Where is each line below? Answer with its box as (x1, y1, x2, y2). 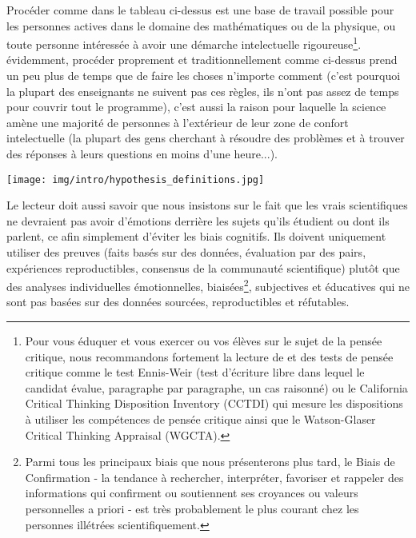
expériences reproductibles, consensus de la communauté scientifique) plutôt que (6, 259, 400, 276)
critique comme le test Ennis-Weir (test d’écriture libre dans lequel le (25, 364, 365, 381)
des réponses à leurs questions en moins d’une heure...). (6, 145, 278, 161)
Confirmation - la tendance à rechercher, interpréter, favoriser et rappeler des (25, 468, 404, 485)
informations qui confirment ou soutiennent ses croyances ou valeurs (25, 484, 358, 501)
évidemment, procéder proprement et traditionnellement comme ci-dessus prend (6, 51, 398, 68)
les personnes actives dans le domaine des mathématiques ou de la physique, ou (6, 17, 396, 34)
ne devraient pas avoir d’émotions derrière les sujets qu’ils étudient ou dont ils (6, 212, 390, 229)
